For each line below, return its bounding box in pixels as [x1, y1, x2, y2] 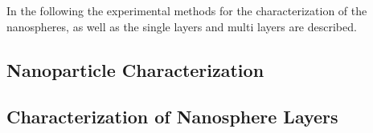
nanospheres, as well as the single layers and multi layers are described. [6, 18, 357, 34]
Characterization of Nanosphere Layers [6, 104, 338, 129]
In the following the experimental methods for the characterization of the [6, 2, 367, 18]
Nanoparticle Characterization [6, 57, 264, 82]
